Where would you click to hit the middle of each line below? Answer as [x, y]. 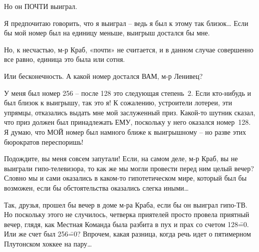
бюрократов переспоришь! [44, 141]
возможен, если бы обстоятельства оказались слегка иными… [97, 187]
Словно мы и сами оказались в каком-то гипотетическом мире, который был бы [126, 178]
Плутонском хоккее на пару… [48, 243]
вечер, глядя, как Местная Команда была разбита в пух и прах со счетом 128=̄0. [127, 224]
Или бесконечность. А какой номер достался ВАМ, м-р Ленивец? [104, 76]
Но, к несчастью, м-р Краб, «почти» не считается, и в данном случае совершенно [129, 49]
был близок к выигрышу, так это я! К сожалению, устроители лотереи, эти [118, 103]
